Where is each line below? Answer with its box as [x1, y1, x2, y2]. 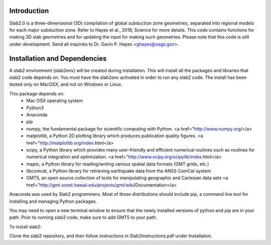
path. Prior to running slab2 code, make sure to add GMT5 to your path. [9, 214, 158, 220]
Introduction [9, 7, 49, 15]
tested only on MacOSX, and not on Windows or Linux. [9, 81, 122, 87]
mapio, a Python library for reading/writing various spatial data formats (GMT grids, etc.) [26, 161, 209, 167]
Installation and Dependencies [9, 54, 107, 63]
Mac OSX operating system [26, 98, 83, 104]
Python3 [26, 104, 44, 110]
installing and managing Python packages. [9, 198, 97, 204]
